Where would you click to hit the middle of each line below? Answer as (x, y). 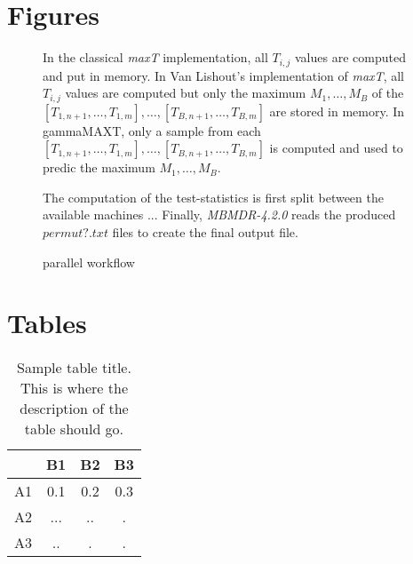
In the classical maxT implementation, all (155, 57)
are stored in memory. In (337, 111)
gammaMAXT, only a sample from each (152, 130)
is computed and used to (336, 148)
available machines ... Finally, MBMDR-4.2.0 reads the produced (219, 214)
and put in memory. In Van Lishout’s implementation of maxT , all (223, 75)
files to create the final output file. (205, 232)
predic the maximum (99, 167)
